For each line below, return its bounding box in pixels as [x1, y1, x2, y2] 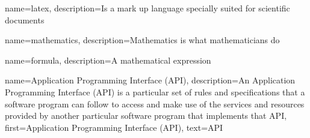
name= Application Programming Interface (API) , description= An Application [5, 74, 296, 86]
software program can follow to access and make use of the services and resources [5, 97, 305, 110]
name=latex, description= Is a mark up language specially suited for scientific [5, 2, 290, 14]
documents [5, 13, 45, 26]
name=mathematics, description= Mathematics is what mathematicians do [5, 34, 280, 46]
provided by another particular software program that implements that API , [5, 109, 287, 122]
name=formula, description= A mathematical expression [5, 53, 211, 66]
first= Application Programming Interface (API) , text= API [5, 121, 223, 133]
